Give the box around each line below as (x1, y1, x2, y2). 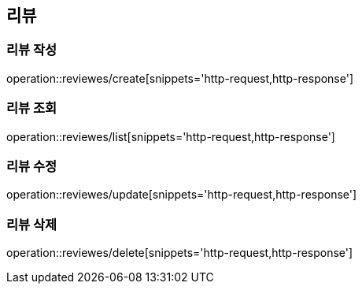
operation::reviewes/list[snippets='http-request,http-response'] (6, 129, 335, 143)
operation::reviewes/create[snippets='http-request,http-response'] (6, 71, 354, 85)
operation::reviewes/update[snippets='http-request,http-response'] (6, 188, 357, 202)
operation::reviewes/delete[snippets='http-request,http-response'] (6, 246, 353, 260)
